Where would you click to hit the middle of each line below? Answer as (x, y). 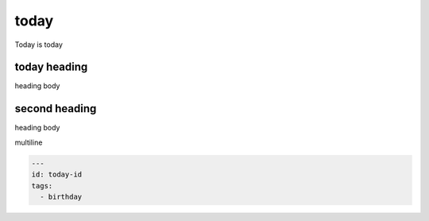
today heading (51, 67)
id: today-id (57, 174)
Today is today (39, 45)
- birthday (61, 196)
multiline (29, 142)
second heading (56, 109)
